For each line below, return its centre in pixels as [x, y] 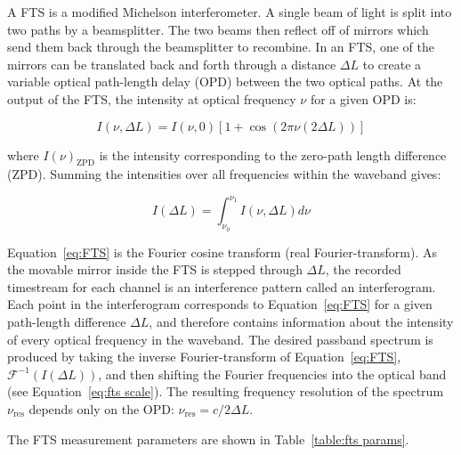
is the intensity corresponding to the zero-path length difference [273, 154]
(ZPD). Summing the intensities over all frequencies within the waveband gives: [224, 174]
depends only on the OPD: [101, 409]
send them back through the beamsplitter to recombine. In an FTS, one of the [221, 47]
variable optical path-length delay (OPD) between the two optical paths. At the [225, 81]
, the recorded [363, 269]
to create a [392, 64]
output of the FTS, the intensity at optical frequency [152, 98]
